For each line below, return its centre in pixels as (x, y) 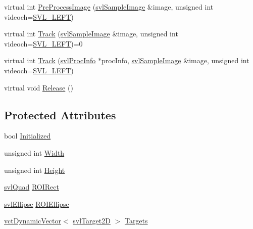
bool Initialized (28, 136)
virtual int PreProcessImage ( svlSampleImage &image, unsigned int (109, 7)
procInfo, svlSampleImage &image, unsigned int (175, 60)
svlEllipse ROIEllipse (37, 203)
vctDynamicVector (33, 221)
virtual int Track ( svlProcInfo (50, 60)
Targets (136, 221)
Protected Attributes (60, 114)
